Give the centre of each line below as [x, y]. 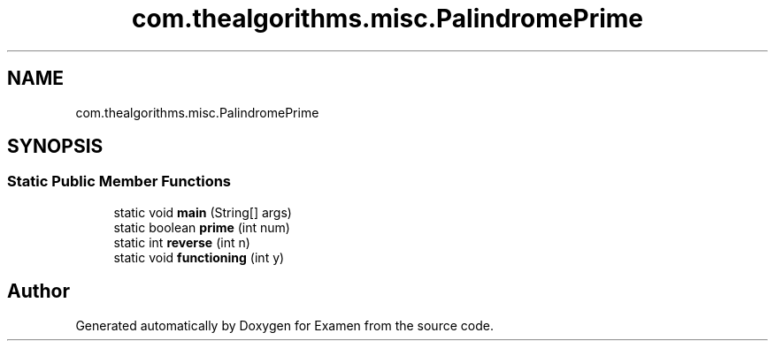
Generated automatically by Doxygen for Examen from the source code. [284, 325]
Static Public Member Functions [119, 182]
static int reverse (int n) [182, 242]
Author [38, 291]
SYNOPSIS [55, 147]
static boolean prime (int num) [202, 227]
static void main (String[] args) [203, 212]
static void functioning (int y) [199, 257]
